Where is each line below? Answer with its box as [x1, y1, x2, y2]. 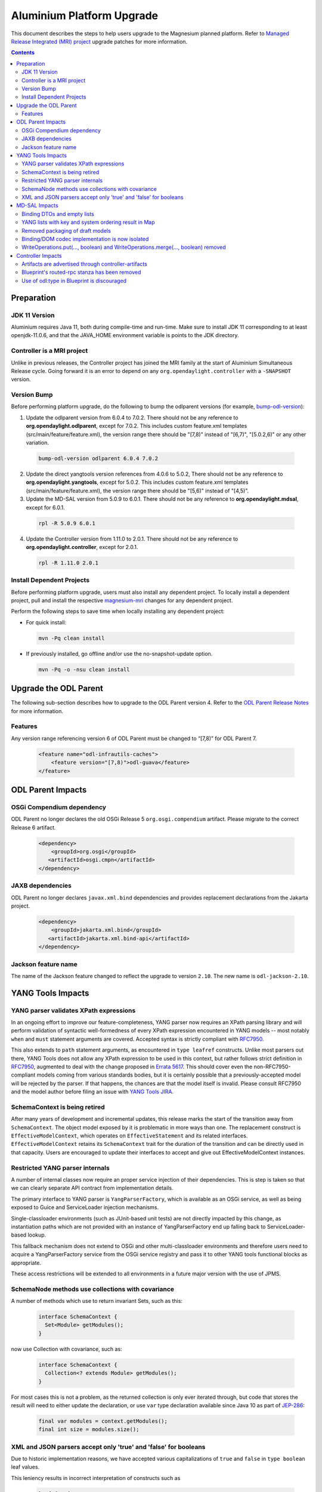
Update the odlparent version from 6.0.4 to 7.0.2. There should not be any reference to [26, 414, 239, 421]
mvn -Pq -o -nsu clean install [38, 666, 131, 673]
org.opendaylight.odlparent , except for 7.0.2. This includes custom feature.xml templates [26, 423, 247, 430]
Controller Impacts [16, 252, 62, 259]
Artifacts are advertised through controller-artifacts [21, 260, 147, 268]
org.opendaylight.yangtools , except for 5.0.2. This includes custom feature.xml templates [26, 479, 249, 486]
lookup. [27, 1231, 47, 1238]
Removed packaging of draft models [21, 227, 112, 234]
